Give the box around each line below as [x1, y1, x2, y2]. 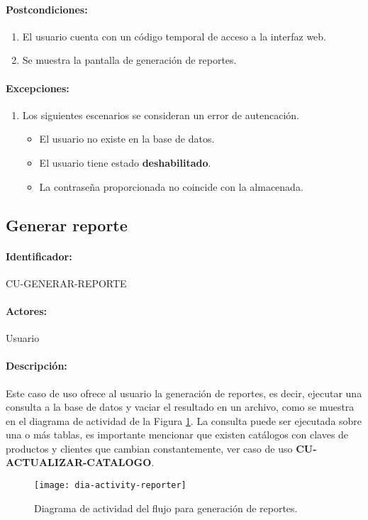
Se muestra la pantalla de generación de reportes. [22, 52, 237, 67]
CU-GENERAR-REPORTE [6, 275, 127, 290]
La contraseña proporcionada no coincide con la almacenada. [39, 179, 303, 194]
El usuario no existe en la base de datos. [39, 131, 215, 146]
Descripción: [6, 358, 67, 373]
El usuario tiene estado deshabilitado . [39, 155, 211, 170]
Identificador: [6, 248, 72, 263]
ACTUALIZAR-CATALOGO [6, 455, 152, 470]
